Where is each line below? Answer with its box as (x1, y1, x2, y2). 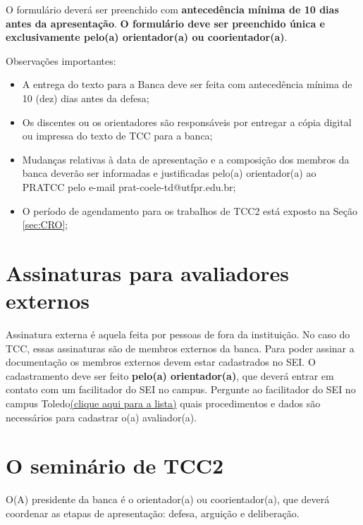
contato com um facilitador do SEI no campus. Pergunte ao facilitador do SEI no (6, 382, 356, 397)
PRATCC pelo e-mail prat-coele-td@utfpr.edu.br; (22, 179, 236, 194)
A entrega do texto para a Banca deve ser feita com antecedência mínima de (22, 77, 352, 92)
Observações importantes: (6, 53, 116, 68)
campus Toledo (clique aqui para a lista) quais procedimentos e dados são (6, 396, 321, 410)
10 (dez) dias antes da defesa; (22, 90, 149, 105)
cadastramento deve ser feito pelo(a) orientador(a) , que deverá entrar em (6, 368, 334, 383)
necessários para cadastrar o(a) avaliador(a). (6, 409, 197, 424)
